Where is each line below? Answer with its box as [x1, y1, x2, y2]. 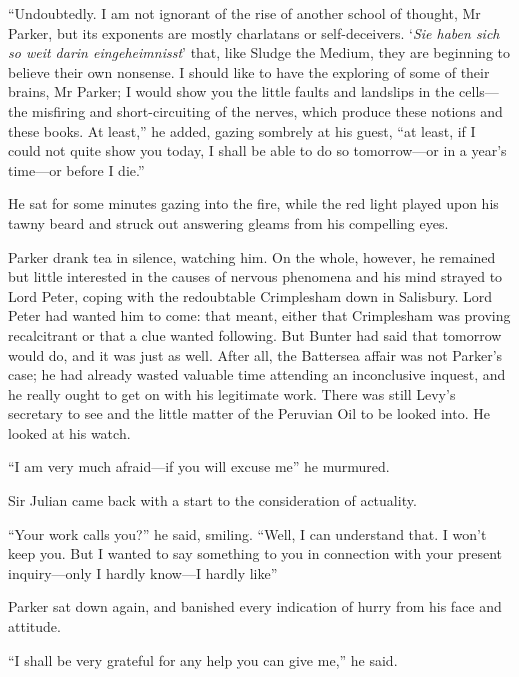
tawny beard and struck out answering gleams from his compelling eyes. [8, 212, 449, 233]
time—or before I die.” [8, 159, 145, 180]
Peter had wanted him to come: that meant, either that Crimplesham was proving [8, 305, 511, 326]
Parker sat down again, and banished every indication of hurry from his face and [8, 596, 502, 617]
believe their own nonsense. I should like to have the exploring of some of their [8, 61, 490, 82]
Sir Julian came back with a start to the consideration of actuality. [8, 490, 417, 511]
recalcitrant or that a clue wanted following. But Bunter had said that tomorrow [8, 324, 502, 345]
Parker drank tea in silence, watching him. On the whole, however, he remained [8, 246, 496, 267]
